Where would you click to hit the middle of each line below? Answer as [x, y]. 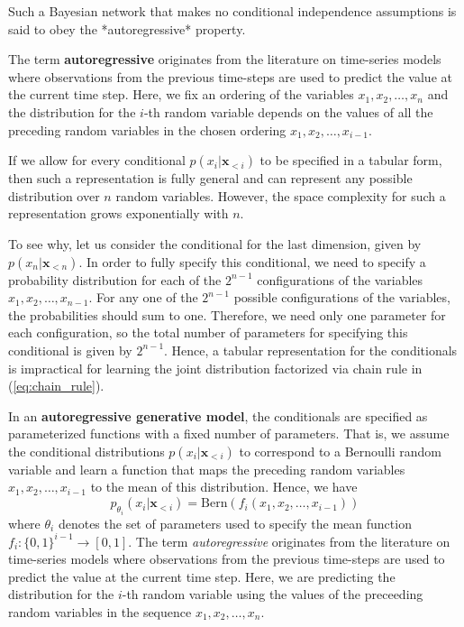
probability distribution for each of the [115, 279]
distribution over [54, 195]
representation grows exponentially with [118, 213]
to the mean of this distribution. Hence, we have [224, 487]
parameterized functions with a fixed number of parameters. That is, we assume [229, 433]
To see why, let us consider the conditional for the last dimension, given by [215, 243]
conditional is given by [70, 350]
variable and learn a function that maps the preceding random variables [207, 469]
